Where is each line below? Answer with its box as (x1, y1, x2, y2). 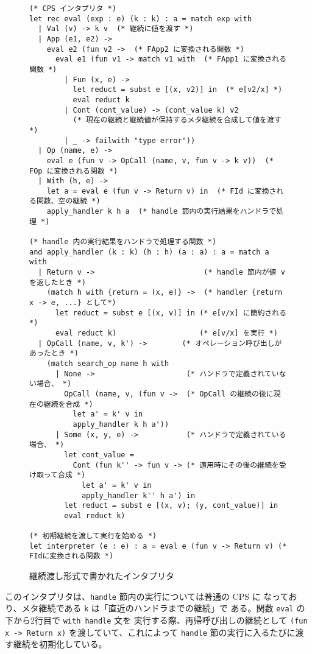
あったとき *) (29, 349, 79, 358)
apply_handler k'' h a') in (81, 491, 196, 500)
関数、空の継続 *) (36, 197, 101, 206)
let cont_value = (64, 450, 134, 459)
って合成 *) (43, 471, 86, 480)
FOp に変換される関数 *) (29, 166, 118, 175)
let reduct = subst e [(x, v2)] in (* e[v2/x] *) (73, 85, 283, 94)
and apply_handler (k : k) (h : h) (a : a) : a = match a (29, 247, 269, 256)
